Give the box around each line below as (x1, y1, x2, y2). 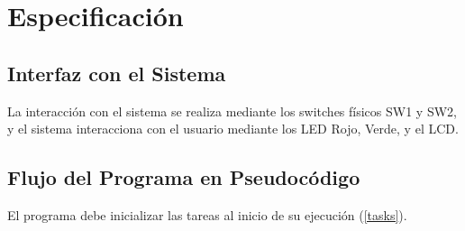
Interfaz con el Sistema (7, 59, 226, 87)
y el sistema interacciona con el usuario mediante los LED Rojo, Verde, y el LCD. (7, 119, 459, 138)
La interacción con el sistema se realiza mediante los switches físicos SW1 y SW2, (7, 101, 457, 120)
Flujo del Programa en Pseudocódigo (7, 163, 360, 191)
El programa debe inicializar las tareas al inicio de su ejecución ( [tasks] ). (7, 205, 407, 224)
